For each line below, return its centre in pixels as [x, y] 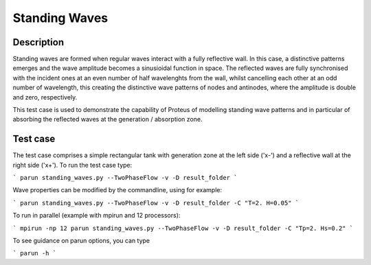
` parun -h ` [35, 253]
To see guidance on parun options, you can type [81, 241]
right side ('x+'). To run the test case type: [72, 165]
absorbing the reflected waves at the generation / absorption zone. [108, 119]
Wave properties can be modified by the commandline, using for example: [117, 190]
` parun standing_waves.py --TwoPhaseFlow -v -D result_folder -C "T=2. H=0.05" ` [156, 203]
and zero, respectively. [45, 97]
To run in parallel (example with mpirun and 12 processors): [97, 216]
